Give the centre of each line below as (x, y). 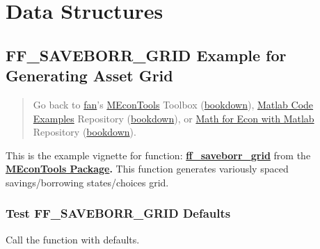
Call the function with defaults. (73, 239)
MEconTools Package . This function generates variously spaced (147, 169)
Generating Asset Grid (89, 75)
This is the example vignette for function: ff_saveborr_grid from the (158, 155)
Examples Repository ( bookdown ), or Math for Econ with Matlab (174, 118)
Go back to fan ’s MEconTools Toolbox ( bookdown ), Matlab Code (173, 104)
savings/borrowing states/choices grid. (87, 182)
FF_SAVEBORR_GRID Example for (146, 55)
